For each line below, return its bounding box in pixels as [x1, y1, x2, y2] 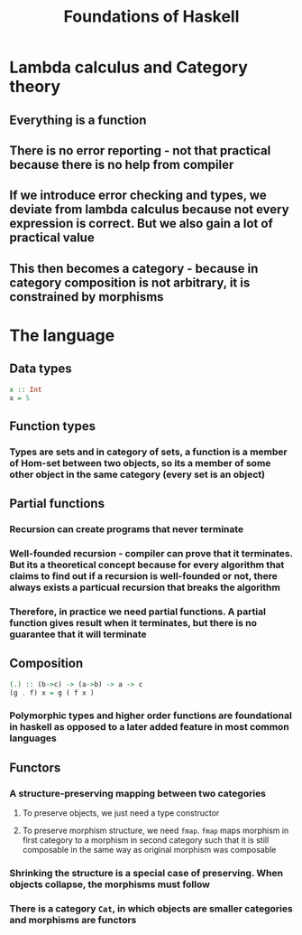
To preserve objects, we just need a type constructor [22, 808, 220, 818]
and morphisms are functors [9, 913, 137, 926]
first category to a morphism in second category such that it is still [22, 835, 270, 846]
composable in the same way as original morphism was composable [22, 845, 277, 856]
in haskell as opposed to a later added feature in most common [9, 721, 290, 734]
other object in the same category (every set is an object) [9, 468, 266, 481]
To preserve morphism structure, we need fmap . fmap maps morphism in [22, 825, 289, 837]
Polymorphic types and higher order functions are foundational [9, 709, 293, 722]
